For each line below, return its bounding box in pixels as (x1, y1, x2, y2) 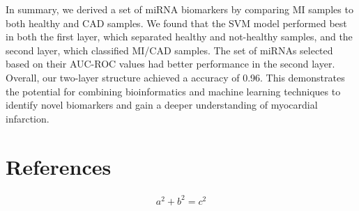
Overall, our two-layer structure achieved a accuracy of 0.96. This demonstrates (6, 70, 345, 84)
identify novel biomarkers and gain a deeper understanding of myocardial (6, 97, 318, 112)
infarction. (6, 111, 49, 125)
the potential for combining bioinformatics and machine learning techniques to (6, 84, 341, 98)
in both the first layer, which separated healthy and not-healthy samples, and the (6, 29, 353, 44)
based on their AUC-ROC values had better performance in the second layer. (6, 56, 335, 71)
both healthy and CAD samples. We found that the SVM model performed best (6, 15, 347, 30)
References (6, 152, 112, 180)
